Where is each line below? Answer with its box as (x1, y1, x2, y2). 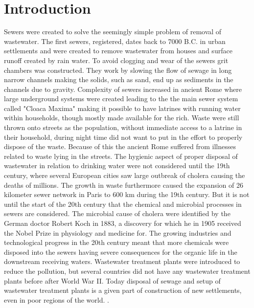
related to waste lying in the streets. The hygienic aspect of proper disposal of (4, 151, 238, 161)
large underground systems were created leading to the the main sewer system (4, 93, 238, 104)
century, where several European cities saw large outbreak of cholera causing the (4, 170, 245, 180)
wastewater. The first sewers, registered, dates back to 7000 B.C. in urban (4, 36, 226, 46)
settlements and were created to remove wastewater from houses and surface (4, 45, 232, 56)
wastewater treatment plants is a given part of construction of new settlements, (4, 285, 242, 295)
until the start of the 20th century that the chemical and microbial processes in (4, 198, 242, 209)
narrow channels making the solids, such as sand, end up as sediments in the (4, 74, 233, 85)
